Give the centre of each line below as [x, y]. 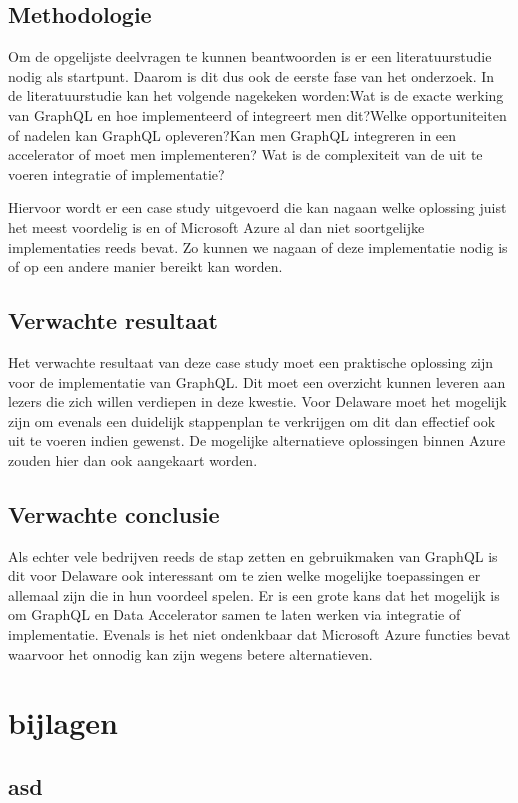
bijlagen [63, 722]
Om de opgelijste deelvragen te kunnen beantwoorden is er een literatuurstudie [250, 56]
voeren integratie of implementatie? [116, 173]
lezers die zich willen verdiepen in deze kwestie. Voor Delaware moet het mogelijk [257, 401]
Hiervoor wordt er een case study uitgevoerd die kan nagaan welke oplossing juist [257, 207]
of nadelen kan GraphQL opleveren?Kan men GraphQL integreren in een [232, 134]
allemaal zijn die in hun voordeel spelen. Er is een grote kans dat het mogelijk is [254, 594]
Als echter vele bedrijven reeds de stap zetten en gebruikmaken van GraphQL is [253, 555]
